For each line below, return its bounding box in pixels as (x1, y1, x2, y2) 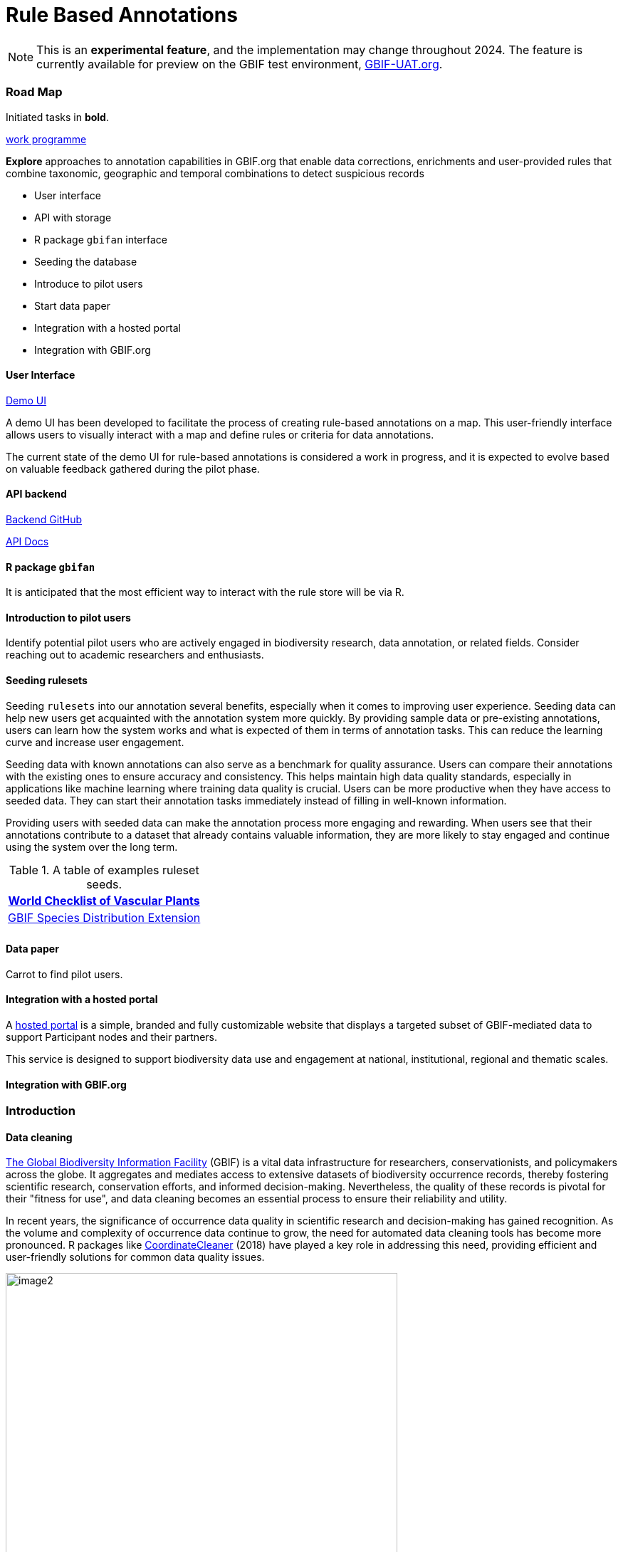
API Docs (6, 535, 49, 547)
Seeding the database (34, 255, 137, 268)
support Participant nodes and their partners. (6, 1031, 217, 1044)
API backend (6, 488, 67, 500)
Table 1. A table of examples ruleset (9, 862, 199, 877)
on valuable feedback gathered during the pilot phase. (6, 462, 260, 475)
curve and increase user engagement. (6, 735, 184, 748)
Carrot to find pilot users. (6, 968, 123, 980)
